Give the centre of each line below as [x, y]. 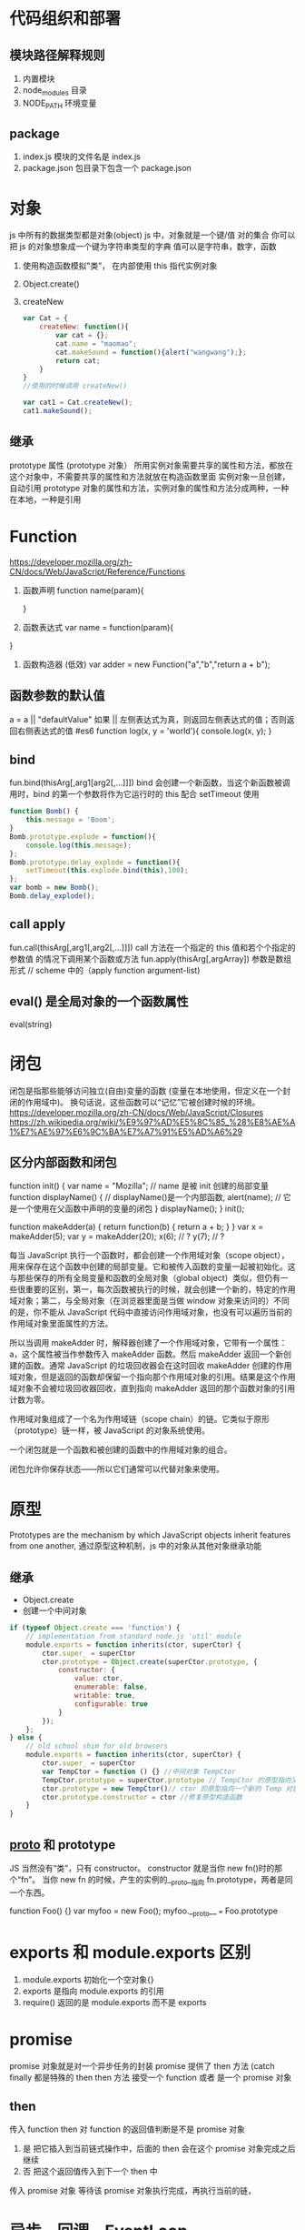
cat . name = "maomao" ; [97, 343]
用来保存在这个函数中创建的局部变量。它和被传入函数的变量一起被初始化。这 [152, 1266]
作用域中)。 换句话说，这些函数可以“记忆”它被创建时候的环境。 [143, 1102]
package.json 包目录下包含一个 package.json [107, 168]
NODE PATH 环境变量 [59, 104]
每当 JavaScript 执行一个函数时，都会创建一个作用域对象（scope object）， [149, 1256]
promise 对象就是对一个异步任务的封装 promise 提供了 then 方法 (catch [142, 2065]
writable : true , [105, 1696]
